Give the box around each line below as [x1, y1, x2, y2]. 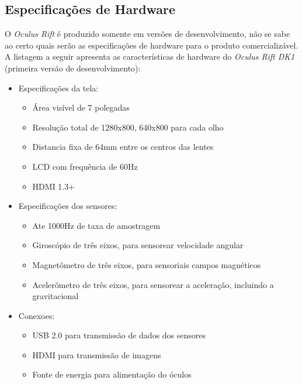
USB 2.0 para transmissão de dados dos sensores [32, 329, 206, 341]
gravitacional [32, 290, 79, 302]
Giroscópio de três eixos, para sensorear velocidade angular [32, 239, 244, 251]
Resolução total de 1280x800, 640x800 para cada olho [32, 121, 224, 133]
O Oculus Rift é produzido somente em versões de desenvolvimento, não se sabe [5, 28, 290, 40]
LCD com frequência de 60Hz [32, 160, 138, 172]
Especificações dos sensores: [18, 200, 117, 212]
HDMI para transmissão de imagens [32, 348, 161, 361]
